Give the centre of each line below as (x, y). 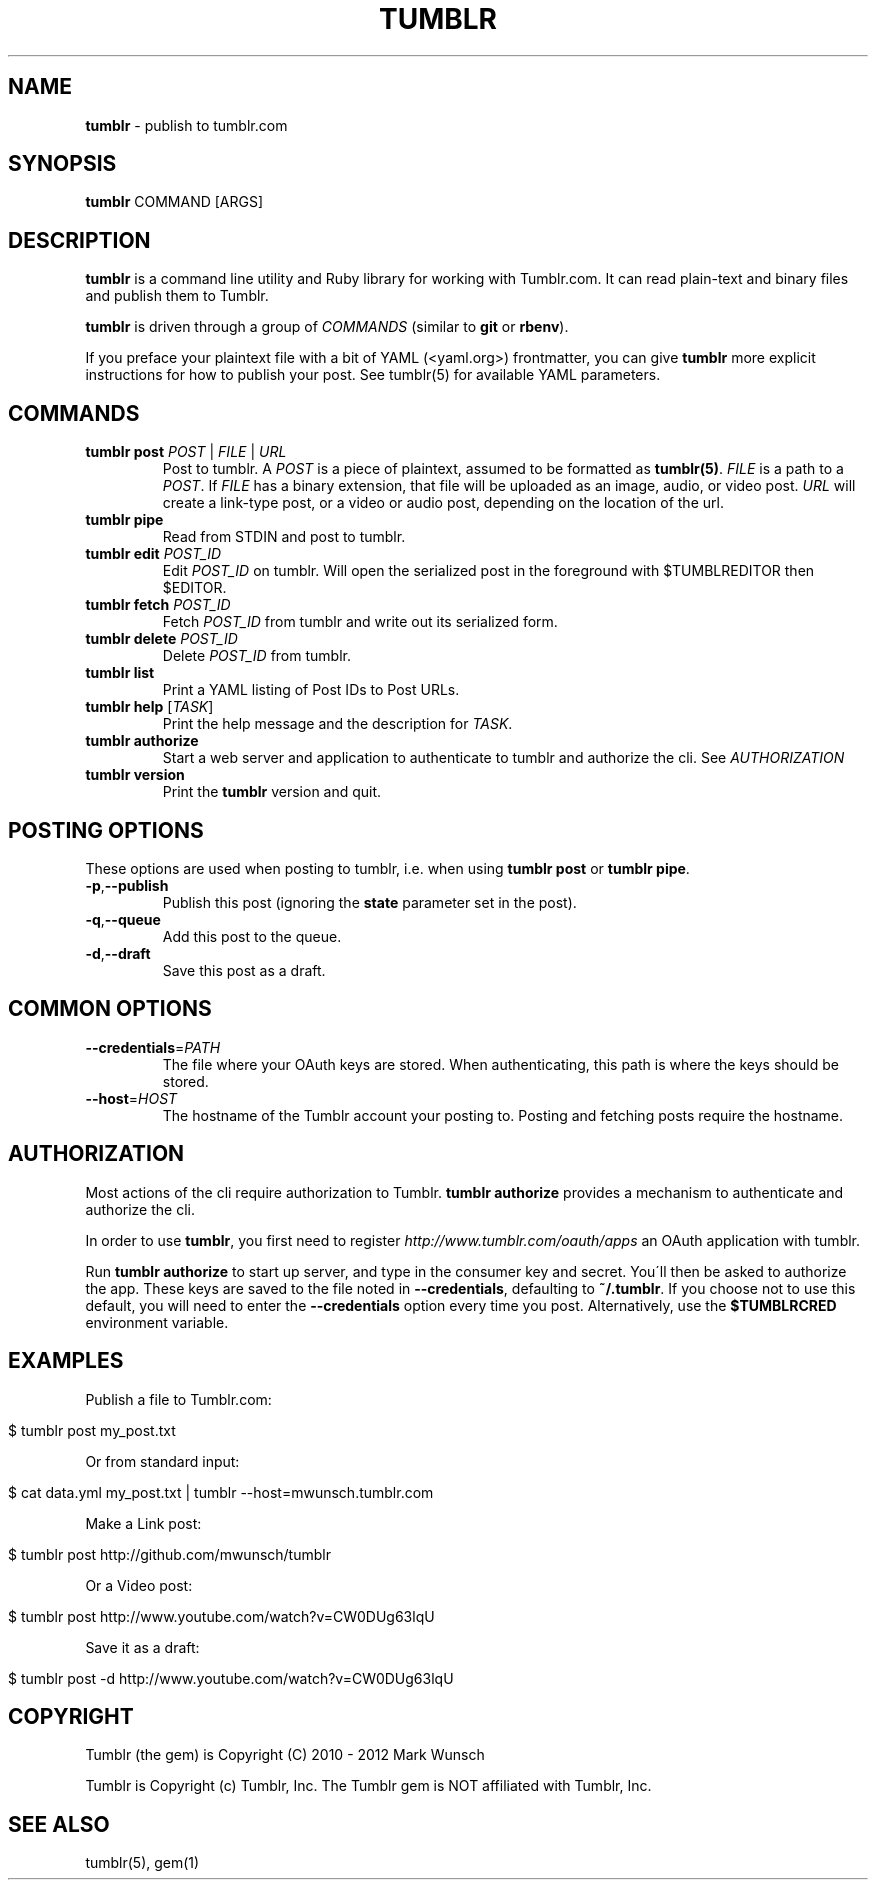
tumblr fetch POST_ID (158, 605)
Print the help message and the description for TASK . (337, 724)
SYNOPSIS (62, 164)
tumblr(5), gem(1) (142, 1863)
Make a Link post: (143, 1523)
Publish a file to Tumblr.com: (178, 1399)
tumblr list (120, 673)
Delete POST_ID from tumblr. (256, 656)
